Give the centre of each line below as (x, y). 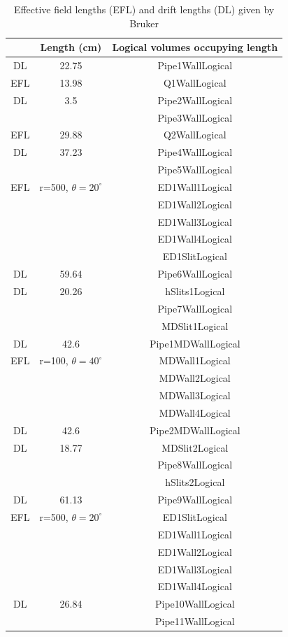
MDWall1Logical (195, 360)
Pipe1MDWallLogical (195, 343)
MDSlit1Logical (195, 325)
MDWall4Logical (195, 412)
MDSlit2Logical (195, 447)
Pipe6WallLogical (195, 274)
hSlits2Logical (195, 482)
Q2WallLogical (195, 135)
